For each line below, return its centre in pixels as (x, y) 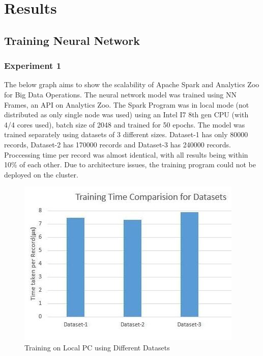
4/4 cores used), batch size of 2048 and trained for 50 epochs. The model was (125, 124)
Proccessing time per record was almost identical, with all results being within (126, 154)
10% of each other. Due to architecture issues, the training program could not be (130, 164)
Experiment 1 (33, 66)
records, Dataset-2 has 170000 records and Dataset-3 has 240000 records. (118, 144)
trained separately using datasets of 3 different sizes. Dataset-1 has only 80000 (126, 134)
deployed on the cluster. (41, 174)
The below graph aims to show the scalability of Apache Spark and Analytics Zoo (132, 84)
